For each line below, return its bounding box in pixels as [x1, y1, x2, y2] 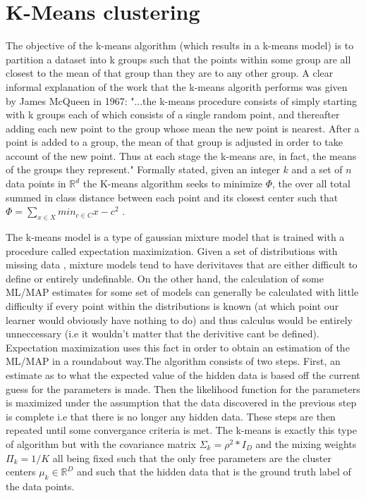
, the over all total [272, 176, 350, 191]
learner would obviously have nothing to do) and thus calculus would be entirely [6, 312, 353, 327]
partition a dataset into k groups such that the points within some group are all [6, 51, 351, 66]
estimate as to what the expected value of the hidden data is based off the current [6, 367, 360, 382]
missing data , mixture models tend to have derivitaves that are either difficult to [6, 257, 358, 272]
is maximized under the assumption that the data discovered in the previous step [6, 395, 357, 410]
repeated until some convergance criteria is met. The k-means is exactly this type [6, 423, 357, 437]
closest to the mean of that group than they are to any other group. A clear [6, 66, 334, 80]
